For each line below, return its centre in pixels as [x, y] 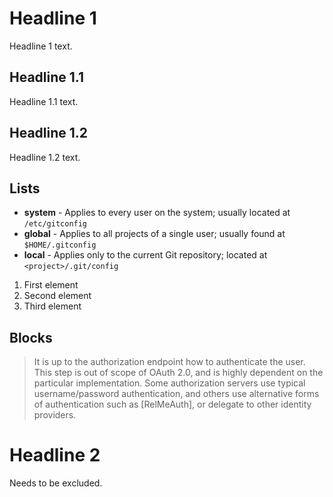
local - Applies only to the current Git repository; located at [145, 255]
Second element [57, 296]
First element [51, 285]
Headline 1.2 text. [45, 157]
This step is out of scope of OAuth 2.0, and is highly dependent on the [178, 373]
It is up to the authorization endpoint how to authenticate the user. [169, 362]
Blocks [31, 337]
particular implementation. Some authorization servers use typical [169, 383]
